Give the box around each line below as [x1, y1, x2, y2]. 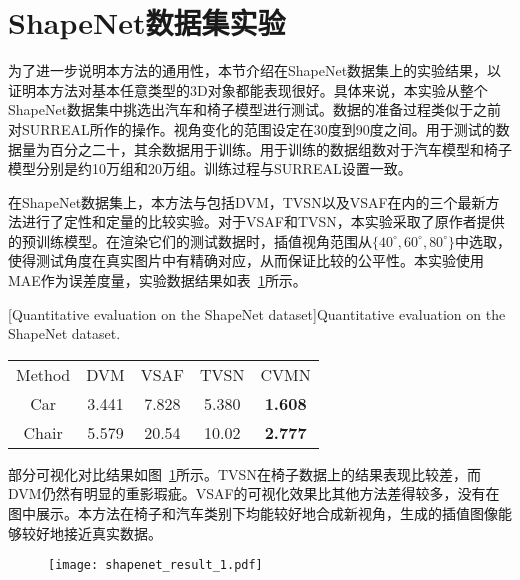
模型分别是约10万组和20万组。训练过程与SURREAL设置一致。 [8, 158, 412, 179]
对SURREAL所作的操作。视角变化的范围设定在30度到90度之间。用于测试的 [8, 118, 496, 139]
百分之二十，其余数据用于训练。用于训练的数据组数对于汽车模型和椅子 [49, 138, 512, 159]
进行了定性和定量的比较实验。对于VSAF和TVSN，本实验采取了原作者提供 [21, 211, 505, 232]
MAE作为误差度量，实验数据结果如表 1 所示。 [8, 270, 307, 291]
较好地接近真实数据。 [21, 522, 162, 543]
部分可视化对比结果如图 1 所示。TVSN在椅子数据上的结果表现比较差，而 [8, 463, 481, 484]
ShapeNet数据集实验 [8, 2, 286, 43]
